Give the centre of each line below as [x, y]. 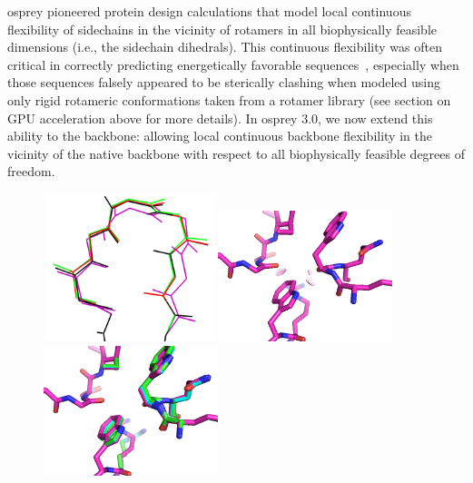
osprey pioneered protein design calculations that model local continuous [209, 11]
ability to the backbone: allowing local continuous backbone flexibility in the [220, 136]
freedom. [31, 171]
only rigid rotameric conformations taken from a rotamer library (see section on [229, 99]
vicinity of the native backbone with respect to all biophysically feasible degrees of [236, 153]
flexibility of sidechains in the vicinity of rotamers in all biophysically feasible [222, 29]
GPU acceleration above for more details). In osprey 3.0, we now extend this [220, 118]
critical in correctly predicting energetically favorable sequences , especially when [233, 64]
